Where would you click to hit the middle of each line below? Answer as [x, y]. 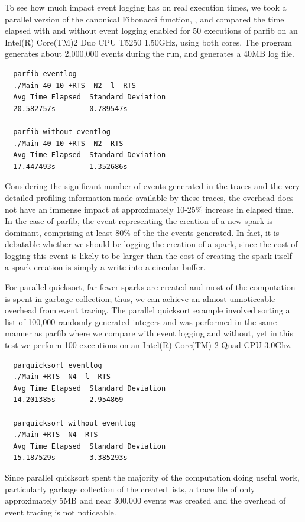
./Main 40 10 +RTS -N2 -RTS [68, 143]
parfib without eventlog [62, 132]
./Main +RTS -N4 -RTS [56, 435]
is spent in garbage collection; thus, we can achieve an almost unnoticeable [140, 298]
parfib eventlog [45, 74]
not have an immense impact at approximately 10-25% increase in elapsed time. [149, 209]
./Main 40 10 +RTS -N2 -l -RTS [74, 85]
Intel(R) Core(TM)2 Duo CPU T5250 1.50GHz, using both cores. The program [148, 42]
